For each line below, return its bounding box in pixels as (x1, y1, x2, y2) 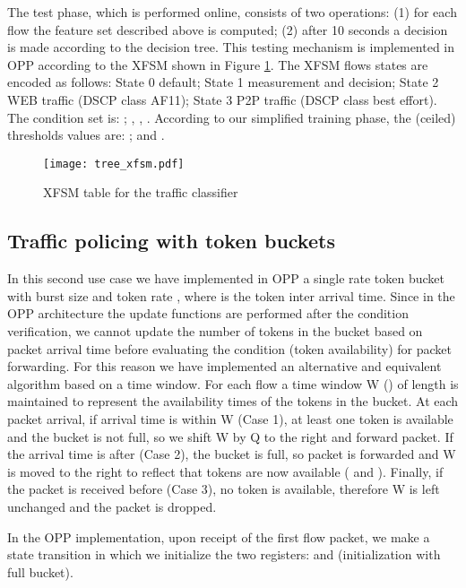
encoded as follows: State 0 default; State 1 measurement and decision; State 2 (7, 73, 439, 91)
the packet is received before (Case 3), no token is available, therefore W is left (7, 480, 440, 498)
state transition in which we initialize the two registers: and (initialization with (7, 545, 441, 564)
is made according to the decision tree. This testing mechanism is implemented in (7, 38, 455, 56)
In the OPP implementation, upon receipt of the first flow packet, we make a (7, 527, 430, 546)
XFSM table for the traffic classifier (43, 183, 238, 202)
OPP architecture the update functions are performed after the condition (7, 304, 409, 323)
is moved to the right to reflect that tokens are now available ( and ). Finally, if (7, 462, 444, 480)
